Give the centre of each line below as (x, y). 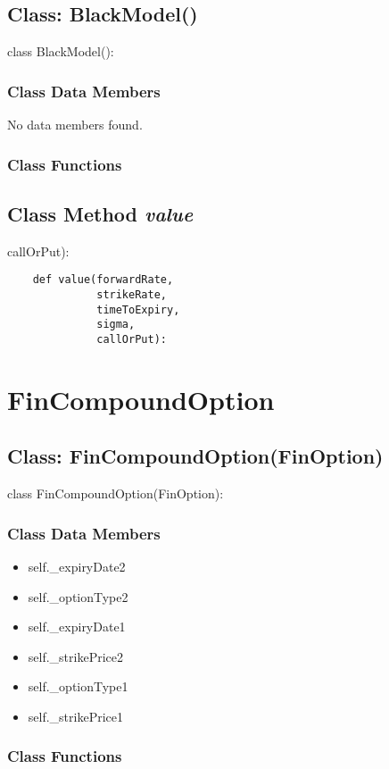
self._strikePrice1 (76, 716)
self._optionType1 (78, 686)
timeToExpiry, (138, 309)
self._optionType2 (78, 596)
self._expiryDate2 (77, 566)
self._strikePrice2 (76, 656)
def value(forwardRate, (103, 280)
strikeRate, (132, 294)
